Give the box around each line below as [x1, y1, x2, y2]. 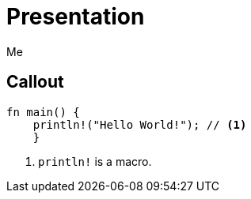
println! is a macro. [38, 154, 152, 168]
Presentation [6, 3, 145, 30]
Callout [6, 72, 64, 92]
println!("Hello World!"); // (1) [32, 118, 247, 131]
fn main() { [6, 105, 80, 118]
